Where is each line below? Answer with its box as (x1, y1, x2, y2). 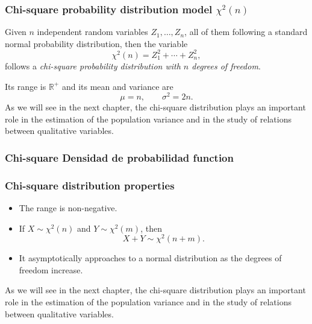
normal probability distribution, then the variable (5, 37, 188, 49)
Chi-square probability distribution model (5, 1, 213, 16)
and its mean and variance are (61, 80, 173, 92)
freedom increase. (19, 263, 83, 276)
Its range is (5, 80, 46, 92)
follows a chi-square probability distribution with (5, 59, 181, 72)
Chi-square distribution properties (5, 177, 175, 192)
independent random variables (37, 25, 148, 38)
